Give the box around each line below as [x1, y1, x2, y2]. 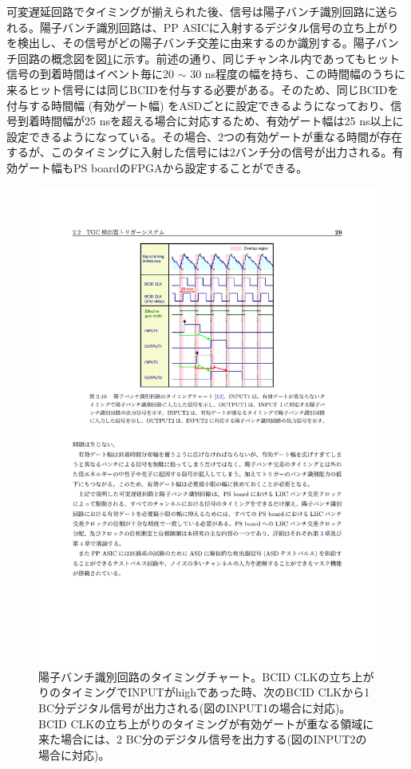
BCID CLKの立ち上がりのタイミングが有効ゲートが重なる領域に [38, 715, 374, 732]
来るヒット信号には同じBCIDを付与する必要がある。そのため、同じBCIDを [6, 81, 399, 97]
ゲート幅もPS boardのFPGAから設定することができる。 [17, 159, 308, 175]
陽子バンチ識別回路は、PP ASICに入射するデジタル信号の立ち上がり [39, 18, 399, 35]
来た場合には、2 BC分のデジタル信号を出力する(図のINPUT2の [38, 731, 367, 747]
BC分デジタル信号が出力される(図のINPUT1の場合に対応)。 [38, 700, 351, 716]
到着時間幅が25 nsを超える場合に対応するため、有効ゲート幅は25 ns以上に [17, 112, 404, 129]
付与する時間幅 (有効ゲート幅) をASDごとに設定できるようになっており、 [6, 97, 391, 113]
